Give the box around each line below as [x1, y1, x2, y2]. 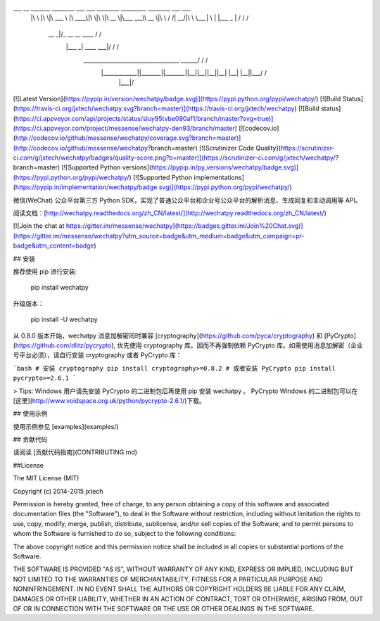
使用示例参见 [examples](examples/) [13, 422, 119, 430]
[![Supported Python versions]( [61, 163, 152, 172]
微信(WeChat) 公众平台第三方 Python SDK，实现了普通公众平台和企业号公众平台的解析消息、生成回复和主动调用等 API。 [13, 196, 362, 204]
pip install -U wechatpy [30, 315, 98, 324]
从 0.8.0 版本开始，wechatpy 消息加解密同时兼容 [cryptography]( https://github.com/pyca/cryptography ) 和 [13, 331, 323, 340]
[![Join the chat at [13, 222, 65, 230]
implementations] [194, 173, 244, 181]
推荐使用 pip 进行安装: [13, 267, 77, 276]
